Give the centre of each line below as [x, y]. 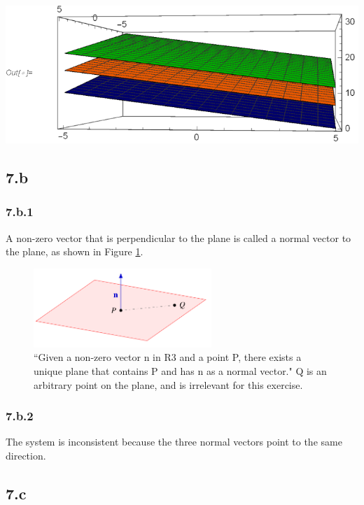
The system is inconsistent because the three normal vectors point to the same [174, 442]
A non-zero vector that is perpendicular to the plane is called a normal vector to [178, 237]
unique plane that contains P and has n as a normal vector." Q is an [180, 371]
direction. [26, 456]
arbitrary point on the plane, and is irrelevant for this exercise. [168, 384]
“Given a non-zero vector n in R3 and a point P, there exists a [168, 357]
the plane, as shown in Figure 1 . [75, 251]
